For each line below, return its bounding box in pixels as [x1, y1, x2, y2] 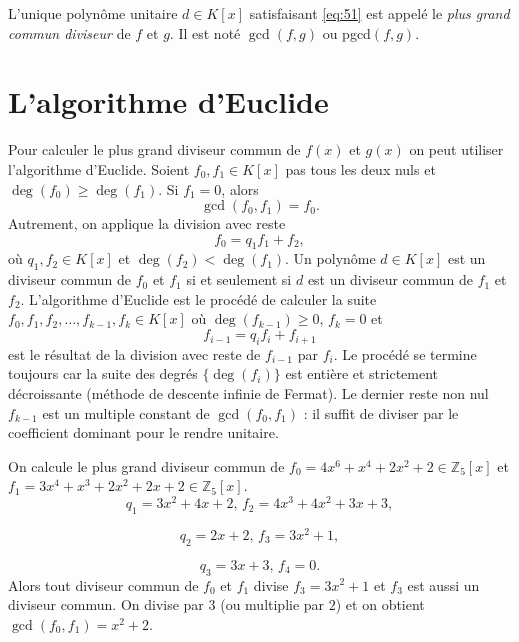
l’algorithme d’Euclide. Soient [8, 158, 190, 179]
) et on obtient [335, 594, 425, 615]
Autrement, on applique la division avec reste [8, 213, 286, 234]
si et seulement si [186, 269, 292, 290]
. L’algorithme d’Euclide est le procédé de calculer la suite [20, 288, 377, 309]
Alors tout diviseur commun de [8, 574, 199, 595]
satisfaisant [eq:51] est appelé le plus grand [249, 3, 510, 23]
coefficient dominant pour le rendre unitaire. [8, 422, 279, 443]
